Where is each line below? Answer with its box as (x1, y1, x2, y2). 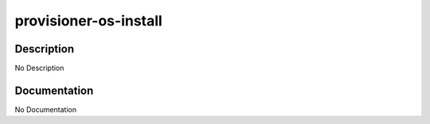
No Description (14, 64, 64, 73)
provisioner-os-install (14, 12, 162, 29)
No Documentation (14, 104, 77, 114)
